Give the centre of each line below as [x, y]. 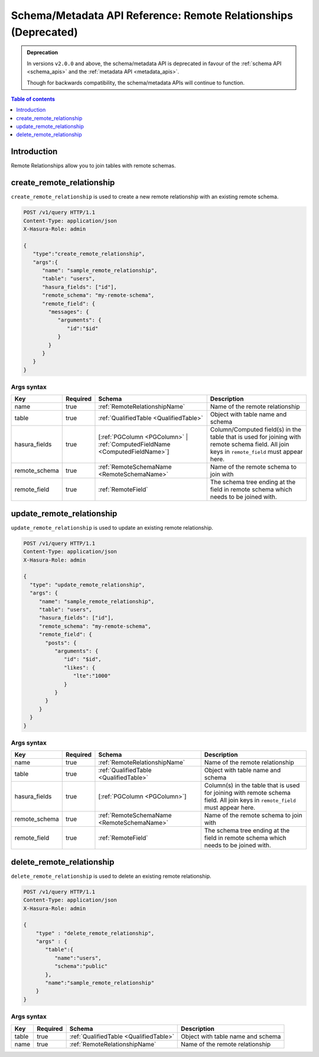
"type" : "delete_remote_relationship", [95, 933]
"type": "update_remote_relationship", [87, 585]
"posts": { [61, 643]
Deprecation [43, 53]
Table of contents [33, 99]
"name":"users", [78, 958]
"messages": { [69, 312]
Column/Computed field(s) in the [255, 430]
